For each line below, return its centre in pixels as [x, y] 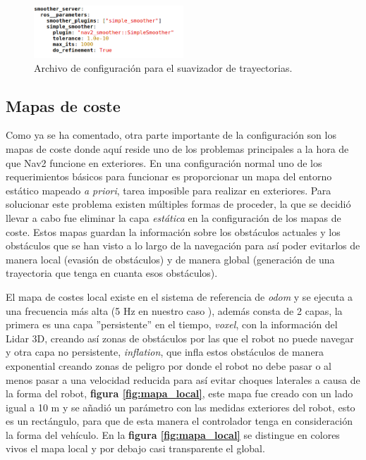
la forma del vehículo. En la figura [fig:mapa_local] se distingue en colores [173, 434]
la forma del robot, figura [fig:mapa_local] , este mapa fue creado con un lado [179, 393]
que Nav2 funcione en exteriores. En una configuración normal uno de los [164, 162]
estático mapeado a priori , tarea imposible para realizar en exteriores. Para [169, 190]
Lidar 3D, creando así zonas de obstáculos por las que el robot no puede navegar [180, 338]
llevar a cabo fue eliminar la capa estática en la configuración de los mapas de [173, 217]
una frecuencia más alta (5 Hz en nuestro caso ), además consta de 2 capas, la [174, 310]
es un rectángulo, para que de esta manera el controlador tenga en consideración [179, 421]
